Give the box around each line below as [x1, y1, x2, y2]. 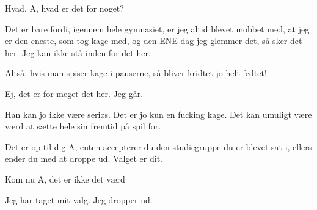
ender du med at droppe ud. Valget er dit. [5, 152, 162, 165]
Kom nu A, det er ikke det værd [5, 172, 125, 185]
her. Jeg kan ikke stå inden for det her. [5, 46, 151, 59]
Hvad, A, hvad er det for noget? [5, 2, 124, 14]
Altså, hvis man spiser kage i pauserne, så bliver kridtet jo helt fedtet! [5, 67, 267, 79]
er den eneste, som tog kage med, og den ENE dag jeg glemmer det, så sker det [5, 34, 302, 47]
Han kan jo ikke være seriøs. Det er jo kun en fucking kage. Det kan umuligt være [5, 107, 312, 120]
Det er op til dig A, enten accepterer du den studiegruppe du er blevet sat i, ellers [5, 140, 312, 153]
